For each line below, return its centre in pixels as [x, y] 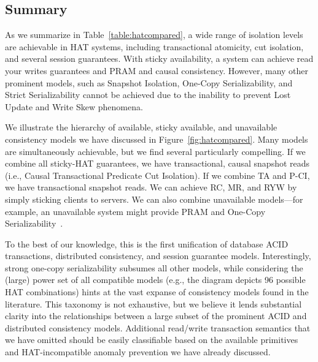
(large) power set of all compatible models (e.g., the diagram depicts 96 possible [155, 280]
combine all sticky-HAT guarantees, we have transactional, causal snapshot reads [157, 163]
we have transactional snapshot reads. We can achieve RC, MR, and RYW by [151, 187]
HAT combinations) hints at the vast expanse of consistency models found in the [157, 292]
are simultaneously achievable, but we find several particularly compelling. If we [155, 151]
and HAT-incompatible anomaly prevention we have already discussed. [138, 352]
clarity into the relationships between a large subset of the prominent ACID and [156, 316]
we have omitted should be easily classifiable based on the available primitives [152, 340]
